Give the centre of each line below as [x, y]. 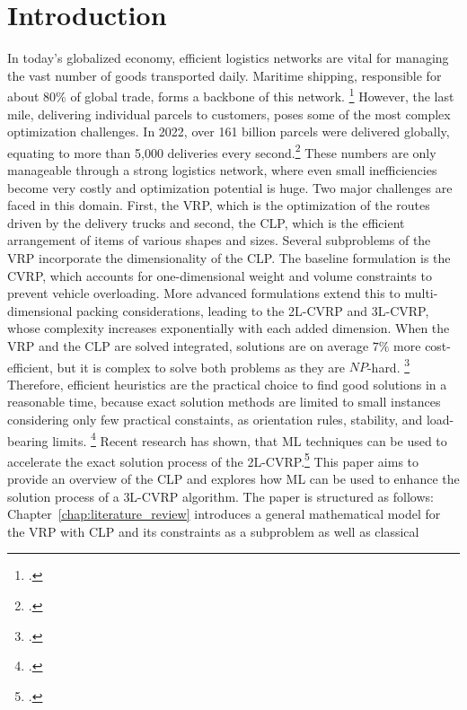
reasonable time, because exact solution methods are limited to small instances [224, 402]
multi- [421, 293]
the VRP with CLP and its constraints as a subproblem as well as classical [213, 531]
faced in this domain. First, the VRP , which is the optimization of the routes [219, 205]
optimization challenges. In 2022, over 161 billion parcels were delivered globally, [229, 131]
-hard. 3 [388, 365]
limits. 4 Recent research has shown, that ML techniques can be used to [250, 439]
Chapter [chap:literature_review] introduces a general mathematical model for [224, 514]
